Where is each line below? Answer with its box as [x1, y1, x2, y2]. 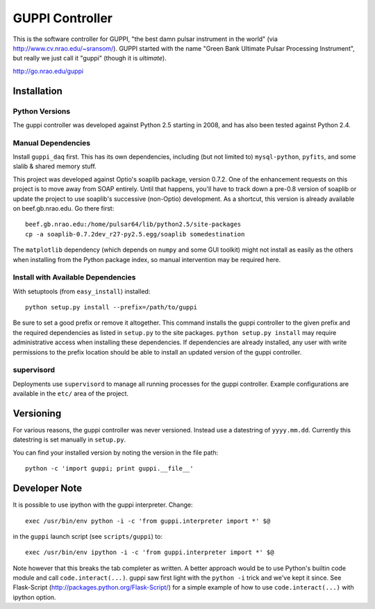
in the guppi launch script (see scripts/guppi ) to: [12, 532, 163, 540]
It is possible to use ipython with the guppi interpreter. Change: [12, 501, 194, 509]
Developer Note [12, 482, 83, 494]
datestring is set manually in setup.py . [12, 435, 126, 444]
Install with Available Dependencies [12, 273, 136, 282]
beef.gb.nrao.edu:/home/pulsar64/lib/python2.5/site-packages [25, 220, 242, 229]
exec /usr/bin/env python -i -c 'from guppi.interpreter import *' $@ [25, 517, 271, 525]
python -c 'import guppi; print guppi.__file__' [25, 464, 194, 473]
